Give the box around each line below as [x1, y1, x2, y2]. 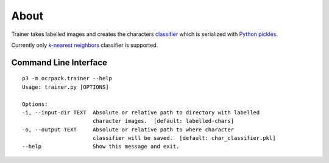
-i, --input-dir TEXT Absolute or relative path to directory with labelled [22, 109, 260, 116]
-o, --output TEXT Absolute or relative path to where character [22, 126, 235, 133]
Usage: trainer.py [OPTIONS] [22, 83, 109, 91]
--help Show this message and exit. [22, 143, 180, 150]
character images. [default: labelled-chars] [92, 117, 235, 125]
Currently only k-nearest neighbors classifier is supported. [11, 41, 158, 49]
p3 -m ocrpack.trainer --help [22, 75, 113, 82]
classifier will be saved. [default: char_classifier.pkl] [92, 134, 276, 142]
